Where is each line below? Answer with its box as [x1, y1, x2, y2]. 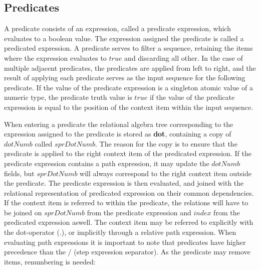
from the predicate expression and [87, 207, 191, 217]
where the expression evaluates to [4, 52, 107, 63]
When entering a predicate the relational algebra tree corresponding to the [4, 118, 233, 129]
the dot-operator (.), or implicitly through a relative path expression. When [4, 227, 236, 237]
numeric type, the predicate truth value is [4, 92, 132, 102]
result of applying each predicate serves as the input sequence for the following [4, 72, 245, 83]
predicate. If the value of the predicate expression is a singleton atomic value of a [4, 82, 253, 92]
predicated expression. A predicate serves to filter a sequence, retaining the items [4, 43, 253, 53]
